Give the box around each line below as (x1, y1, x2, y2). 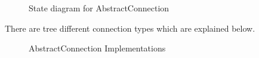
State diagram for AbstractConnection (29, 2, 169, 14)
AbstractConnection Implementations (29, 42, 166, 54)
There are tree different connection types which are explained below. (5, 22, 255, 34)
